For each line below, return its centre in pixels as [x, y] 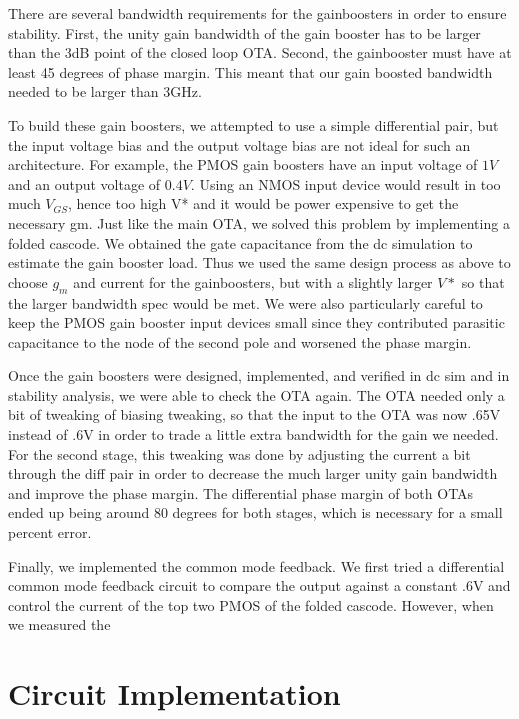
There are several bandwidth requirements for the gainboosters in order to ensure [257, 13]
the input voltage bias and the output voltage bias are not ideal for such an [239, 144]
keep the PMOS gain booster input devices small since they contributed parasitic [256, 322]
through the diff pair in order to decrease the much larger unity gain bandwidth [253, 473]
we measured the [59, 624]
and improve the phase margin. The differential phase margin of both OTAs [241, 492]
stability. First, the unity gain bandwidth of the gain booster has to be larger [244, 32]
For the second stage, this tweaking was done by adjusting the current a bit [239, 453]
